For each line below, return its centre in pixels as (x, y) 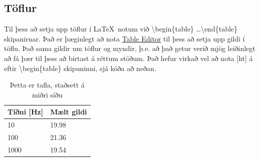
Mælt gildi (69, 112)
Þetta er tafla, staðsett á (47, 85)
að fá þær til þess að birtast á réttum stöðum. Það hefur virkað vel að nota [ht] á (128, 58)
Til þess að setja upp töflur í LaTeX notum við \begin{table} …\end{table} (121, 29)
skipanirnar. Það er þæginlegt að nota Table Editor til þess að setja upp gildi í (124, 38)
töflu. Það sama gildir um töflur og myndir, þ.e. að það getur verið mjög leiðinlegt (130, 48)
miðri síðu (47, 94)
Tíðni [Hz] (26, 112)
